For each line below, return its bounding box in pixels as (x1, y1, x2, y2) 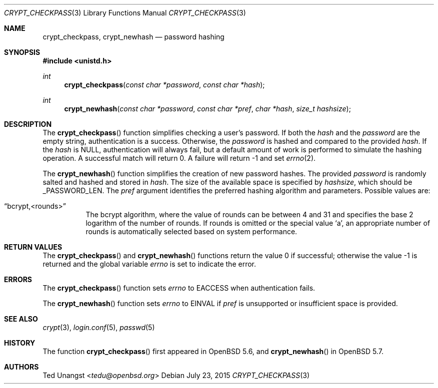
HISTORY (4, 339, 35, 347)
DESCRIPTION (4, 120, 52, 128)
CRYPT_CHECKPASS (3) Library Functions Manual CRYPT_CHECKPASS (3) (4, 8, 246, 17)
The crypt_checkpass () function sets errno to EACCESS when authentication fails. (42, 284, 315, 292)
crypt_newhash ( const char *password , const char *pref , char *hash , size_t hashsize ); (64, 104, 351, 113)
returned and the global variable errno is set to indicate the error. (42, 260, 256, 268)
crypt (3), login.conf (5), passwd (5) (42, 323, 155, 332)
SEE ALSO (4, 315, 38, 323)
